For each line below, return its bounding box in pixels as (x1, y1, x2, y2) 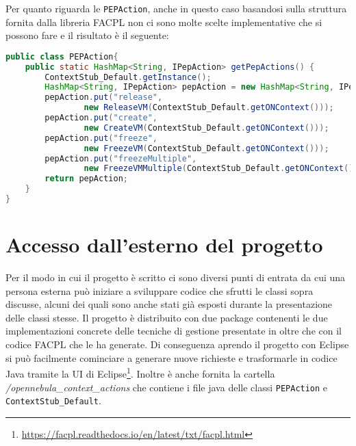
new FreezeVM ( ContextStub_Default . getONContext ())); (84, 143, 329, 153)
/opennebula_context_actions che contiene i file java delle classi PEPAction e (5, 380, 328, 394)
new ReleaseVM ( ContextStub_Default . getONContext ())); (84, 103, 334, 113)
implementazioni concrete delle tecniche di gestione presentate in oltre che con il (5, 324, 342, 338)
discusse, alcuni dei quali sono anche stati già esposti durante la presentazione (5, 297, 333, 311)
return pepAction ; (44, 174, 128, 184)
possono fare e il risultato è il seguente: (5, 28, 169, 42)
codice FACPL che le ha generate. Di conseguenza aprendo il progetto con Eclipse (5, 337, 349, 352)
